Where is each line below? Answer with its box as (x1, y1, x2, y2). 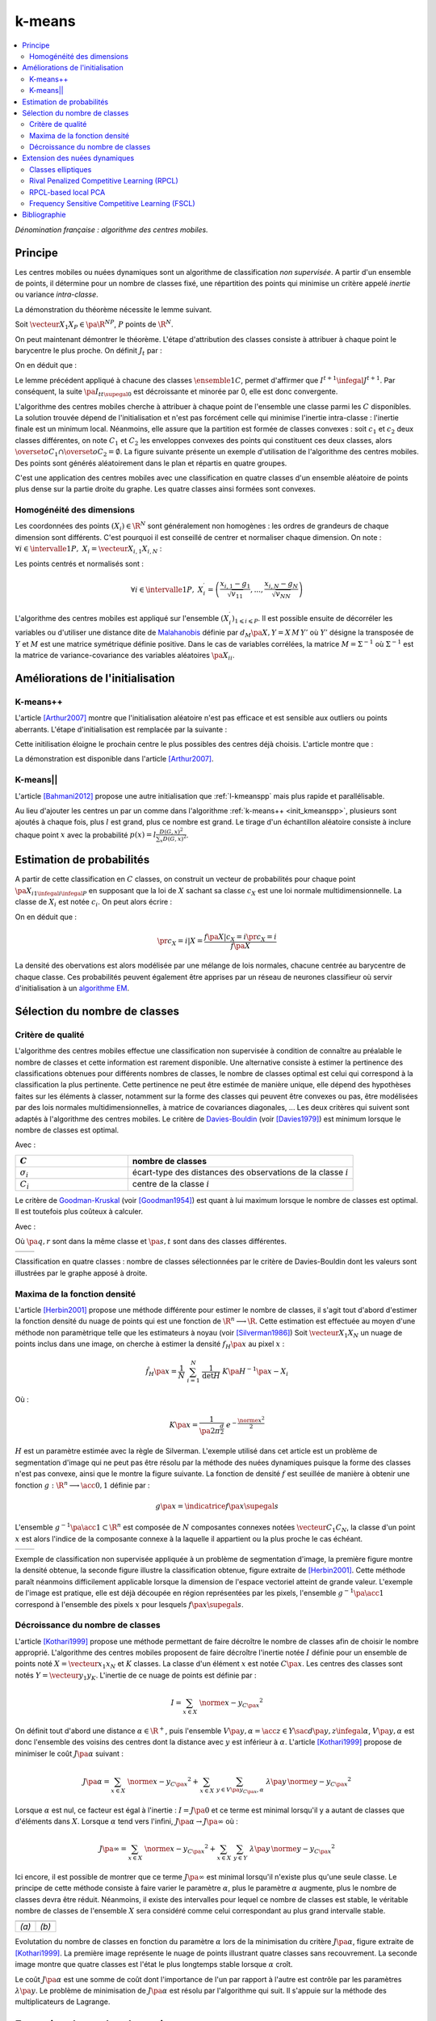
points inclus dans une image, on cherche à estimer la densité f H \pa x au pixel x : (15, 1339, 285, 1350)
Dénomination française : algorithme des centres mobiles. (15, 225, 209, 234)
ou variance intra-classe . (15, 289, 99, 299)
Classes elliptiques (29, 164, 92, 174)
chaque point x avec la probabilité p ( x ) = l (15, 829, 157, 840)
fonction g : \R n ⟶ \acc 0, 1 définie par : (15, 1479, 150, 1490)
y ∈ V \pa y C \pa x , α (216, 1787, 264, 1795)
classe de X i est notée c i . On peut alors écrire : (15, 897, 173, 909)
